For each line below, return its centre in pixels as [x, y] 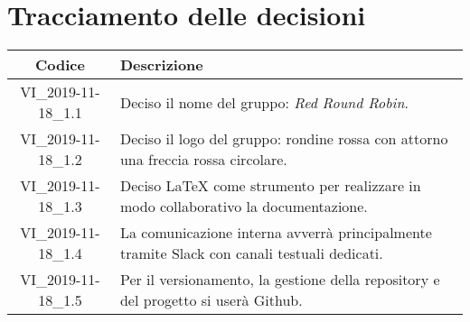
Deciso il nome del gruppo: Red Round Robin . [264, 102]
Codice [60, 65]
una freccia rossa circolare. [203, 160]
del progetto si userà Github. [211, 300]
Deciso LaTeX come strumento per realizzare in [270, 186]
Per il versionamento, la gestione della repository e [280, 280]
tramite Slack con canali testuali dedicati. [251, 253]
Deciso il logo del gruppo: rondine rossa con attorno [284, 139]
